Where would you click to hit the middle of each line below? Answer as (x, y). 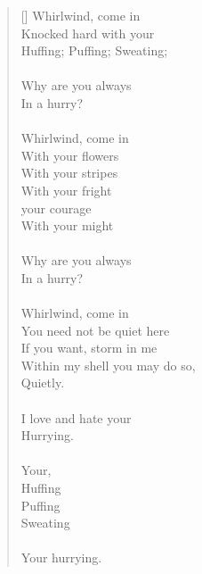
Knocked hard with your (88, 33)
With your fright (66, 190)
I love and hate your (76, 417)
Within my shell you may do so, (108, 365)
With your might (67, 225)
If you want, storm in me (89, 348)
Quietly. (43, 383)
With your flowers (70, 155)
